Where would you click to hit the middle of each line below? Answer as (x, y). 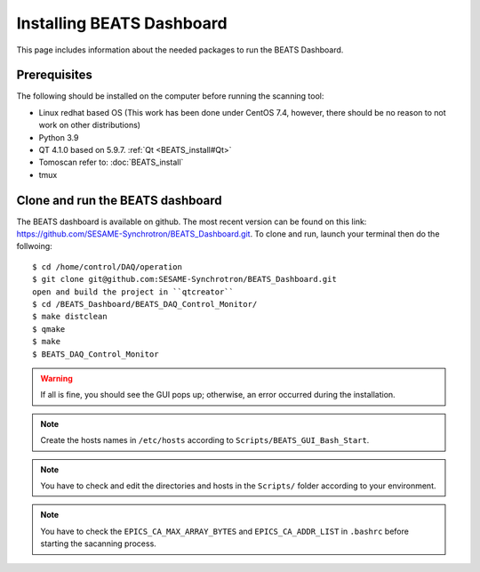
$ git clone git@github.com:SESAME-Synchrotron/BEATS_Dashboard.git (184, 279)
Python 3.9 (59, 137)
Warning (56, 379)
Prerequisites (54, 75)
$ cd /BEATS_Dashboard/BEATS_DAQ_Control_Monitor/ (145, 304)
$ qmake (49, 329)
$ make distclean (70, 317)
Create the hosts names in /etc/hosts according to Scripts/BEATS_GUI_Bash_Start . (205, 440)
